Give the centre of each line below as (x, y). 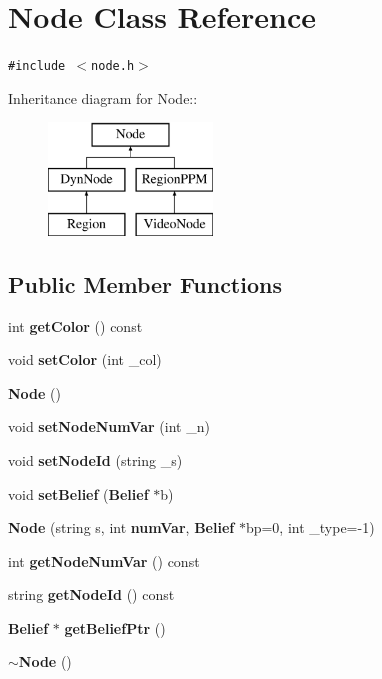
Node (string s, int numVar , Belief (121, 527)
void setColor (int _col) (85, 359)
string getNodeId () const (91, 594)
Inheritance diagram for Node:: (103, 97)
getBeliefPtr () (115, 627)
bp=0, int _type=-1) (310, 527)
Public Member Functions (145, 283)
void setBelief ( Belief (78, 493)
